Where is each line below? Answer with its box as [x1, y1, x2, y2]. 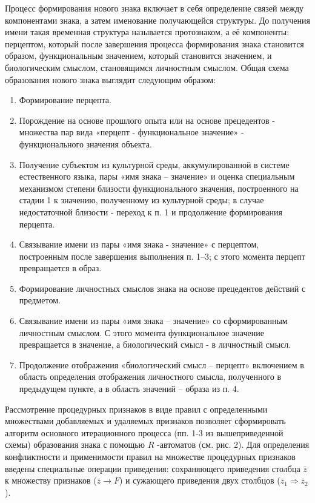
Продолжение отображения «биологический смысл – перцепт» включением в [19, 358, 304, 371]
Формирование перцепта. [19, 93, 111, 106]
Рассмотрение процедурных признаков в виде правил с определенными [5, 402, 268, 415]
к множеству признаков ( [5, 474, 97, 487]
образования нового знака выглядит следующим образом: [5, 73, 216, 86]
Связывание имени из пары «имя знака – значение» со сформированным [19, 314, 288, 327]
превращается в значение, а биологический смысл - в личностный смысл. [19, 338, 291, 351]
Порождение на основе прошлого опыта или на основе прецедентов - [19, 113, 276, 126]
